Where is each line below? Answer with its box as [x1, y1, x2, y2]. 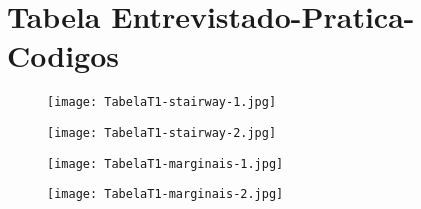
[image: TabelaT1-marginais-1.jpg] [47, 156, 284, 171]
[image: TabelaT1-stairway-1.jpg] [47, 95, 277, 110]
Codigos [7, 35, 120, 76]
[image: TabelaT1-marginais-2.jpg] [47, 187, 284, 202]
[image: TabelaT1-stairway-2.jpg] [47, 125, 277, 140]
